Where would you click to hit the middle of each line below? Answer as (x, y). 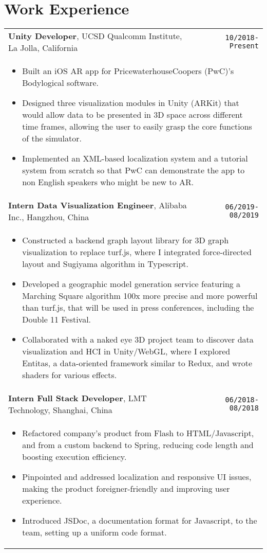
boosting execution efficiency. (74, 457)
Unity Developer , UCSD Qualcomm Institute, (95, 36)
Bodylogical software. (60, 83)
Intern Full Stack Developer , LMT (78, 398)
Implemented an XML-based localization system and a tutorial (135, 158)
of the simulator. (52, 138)
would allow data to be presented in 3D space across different (132, 115)
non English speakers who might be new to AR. (108, 182)
